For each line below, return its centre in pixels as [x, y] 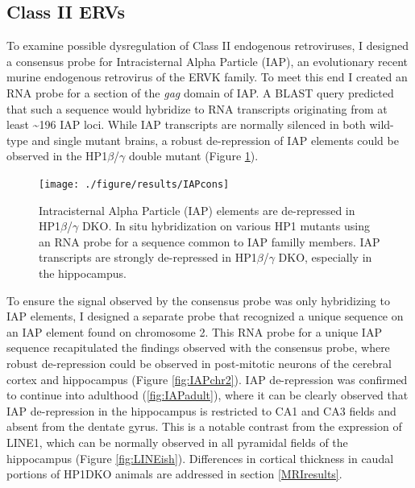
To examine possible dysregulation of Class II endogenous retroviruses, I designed [207, 45]
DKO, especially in [325, 257]
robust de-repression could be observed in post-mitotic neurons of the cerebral [199, 363]
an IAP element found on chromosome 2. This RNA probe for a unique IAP [194, 331]
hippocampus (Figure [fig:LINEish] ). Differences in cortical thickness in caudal [200, 458]
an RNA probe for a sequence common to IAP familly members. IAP [210, 241]
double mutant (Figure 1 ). [194, 156]
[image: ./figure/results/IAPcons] [134, 184]
